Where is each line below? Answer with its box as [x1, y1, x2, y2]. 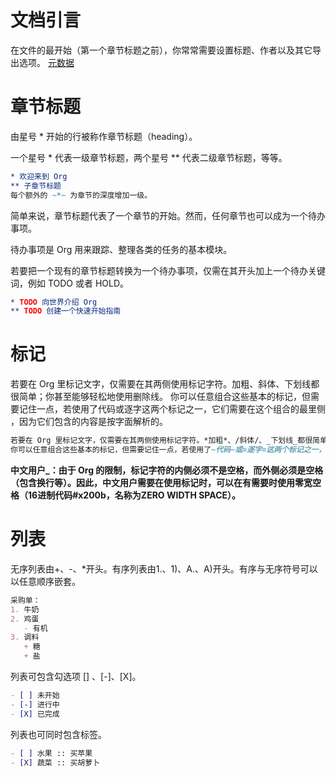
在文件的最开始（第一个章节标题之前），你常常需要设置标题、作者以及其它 [10, 44, 313, 56]
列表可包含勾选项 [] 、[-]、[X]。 [10, 671, 142, 682]
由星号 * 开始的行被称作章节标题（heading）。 [10, 130, 198, 142]
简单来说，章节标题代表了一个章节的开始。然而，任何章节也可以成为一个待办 [10, 209, 326, 221]
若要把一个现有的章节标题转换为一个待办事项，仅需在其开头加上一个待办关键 [10, 264, 326, 276]
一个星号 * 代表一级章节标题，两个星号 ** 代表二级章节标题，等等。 [10, 151, 288, 163]
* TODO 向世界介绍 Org [10, 297, 98, 307]
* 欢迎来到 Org [10, 171, 68, 181]
